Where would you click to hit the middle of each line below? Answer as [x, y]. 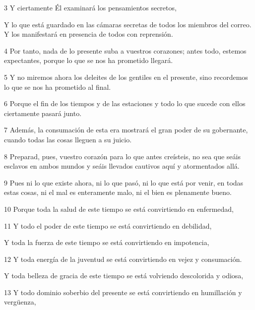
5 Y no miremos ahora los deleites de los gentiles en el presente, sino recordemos [126, 77]
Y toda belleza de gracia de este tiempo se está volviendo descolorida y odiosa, [124, 276]
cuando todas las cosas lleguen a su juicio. [68, 139]
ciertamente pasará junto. [43, 113]
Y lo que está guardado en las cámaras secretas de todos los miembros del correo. [128, 24]
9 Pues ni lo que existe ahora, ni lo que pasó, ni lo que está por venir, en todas [124, 182]
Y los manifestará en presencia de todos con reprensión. [89, 34]
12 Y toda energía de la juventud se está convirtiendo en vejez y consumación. [123, 259]
